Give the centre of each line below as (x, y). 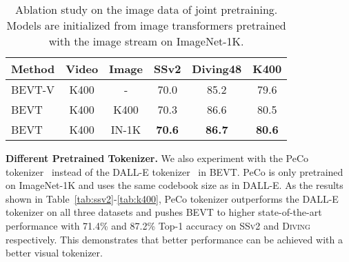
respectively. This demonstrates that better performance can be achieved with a (174, 239)
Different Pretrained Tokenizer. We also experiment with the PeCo (157, 158)
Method (33, 69)
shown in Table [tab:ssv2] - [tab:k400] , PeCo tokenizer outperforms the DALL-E (172, 198)
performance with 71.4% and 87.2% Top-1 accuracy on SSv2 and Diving (158, 225)
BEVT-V (33, 89)
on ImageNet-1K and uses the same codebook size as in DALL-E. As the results (174, 185)
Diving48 (217, 69)
